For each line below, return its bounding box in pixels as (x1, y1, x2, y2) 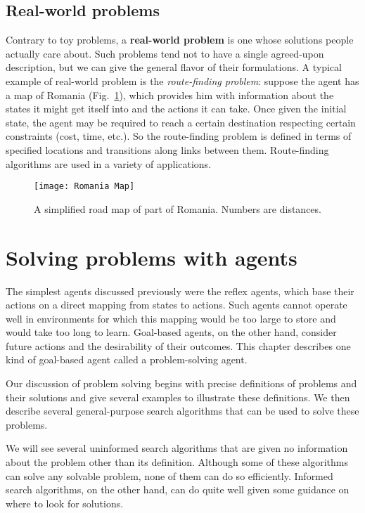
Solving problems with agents (6, 242, 297, 271)
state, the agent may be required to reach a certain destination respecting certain (6, 115, 356, 129)
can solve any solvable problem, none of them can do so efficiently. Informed (6, 468, 333, 483)
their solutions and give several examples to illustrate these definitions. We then (6, 389, 350, 404)
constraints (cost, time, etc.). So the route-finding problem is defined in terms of (6, 129, 352, 143)
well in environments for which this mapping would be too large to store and (6, 311, 336, 325)
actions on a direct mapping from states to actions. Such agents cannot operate (6, 297, 347, 312)
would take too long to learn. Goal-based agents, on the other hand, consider (6, 325, 337, 339)
